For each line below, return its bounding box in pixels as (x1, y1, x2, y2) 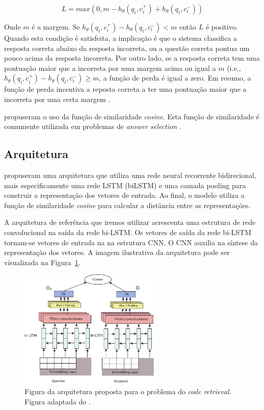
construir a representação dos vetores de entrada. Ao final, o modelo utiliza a (4, 190, 245, 200)
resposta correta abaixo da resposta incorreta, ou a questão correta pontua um (4, 42, 250, 53)
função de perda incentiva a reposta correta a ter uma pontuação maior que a (4, 84, 247, 94)
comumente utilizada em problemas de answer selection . (4, 121, 181, 132)
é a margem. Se (32, 21, 80, 32)
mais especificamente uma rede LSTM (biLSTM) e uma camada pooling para (4, 180, 246, 190)
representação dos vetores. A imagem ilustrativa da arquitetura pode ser (4, 247, 230, 258)
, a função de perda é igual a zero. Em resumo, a (99, 72, 251, 83)
